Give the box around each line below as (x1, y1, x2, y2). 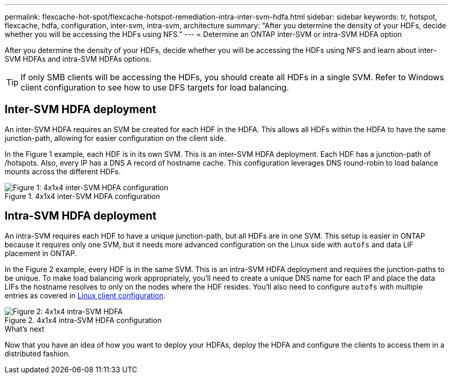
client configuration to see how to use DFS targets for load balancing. (21, 82, 289, 93)
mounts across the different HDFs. (5, 167, 121, 176)
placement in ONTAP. (5, 248, 77, 258)
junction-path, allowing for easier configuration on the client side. (5, 133, 226, 142)
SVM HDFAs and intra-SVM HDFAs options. (5, 55, 151, 63)
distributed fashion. (5, 349, 70, 358)
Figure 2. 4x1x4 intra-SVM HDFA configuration (5, 315, 162, 325)
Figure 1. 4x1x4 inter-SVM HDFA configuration (5, 191, 160, 201)
